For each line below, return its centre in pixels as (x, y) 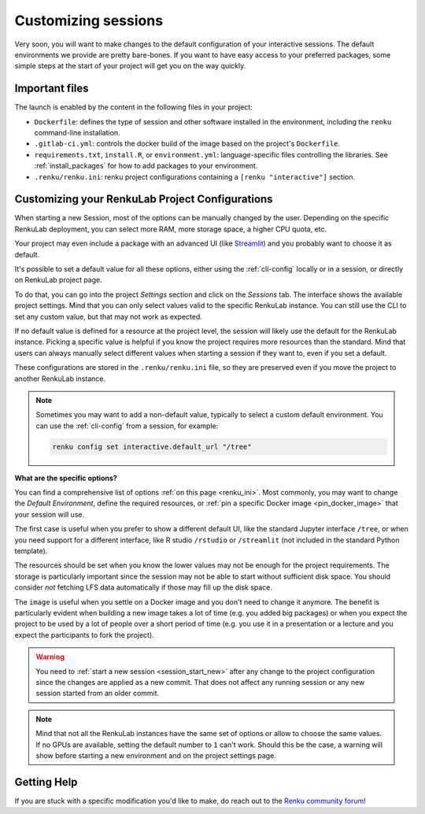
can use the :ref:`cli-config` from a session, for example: (127, 426)
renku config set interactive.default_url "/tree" (152, 446)
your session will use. (50, 514)
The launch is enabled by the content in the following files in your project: (134, 107)
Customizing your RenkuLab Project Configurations (144, 200)
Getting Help (46, 782)
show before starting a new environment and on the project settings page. (156, 755)
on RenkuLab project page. (58, 280)
